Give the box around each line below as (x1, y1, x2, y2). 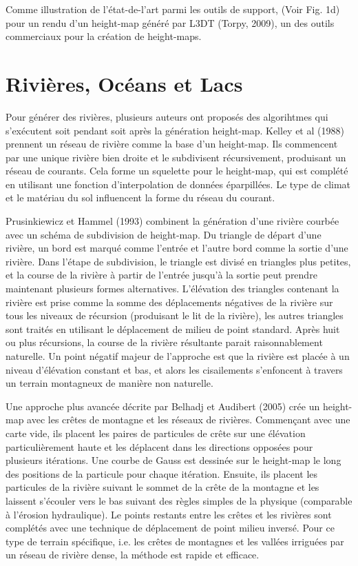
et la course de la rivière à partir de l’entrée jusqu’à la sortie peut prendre (6, 267, 317, 282)
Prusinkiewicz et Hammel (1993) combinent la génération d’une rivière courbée (6, 214, 339, 228)
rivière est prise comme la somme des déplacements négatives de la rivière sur (6, 294, 333, 309)
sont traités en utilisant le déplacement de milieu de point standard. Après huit (6, 321, 340, 336)
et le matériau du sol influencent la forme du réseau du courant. (6, 190, 275, 205)
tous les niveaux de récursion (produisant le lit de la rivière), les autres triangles (6, 308, 344, 323)
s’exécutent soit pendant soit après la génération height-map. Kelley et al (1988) (6, 123, 344, 137)
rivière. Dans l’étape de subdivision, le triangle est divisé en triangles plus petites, (6, 254, 351, 268)
